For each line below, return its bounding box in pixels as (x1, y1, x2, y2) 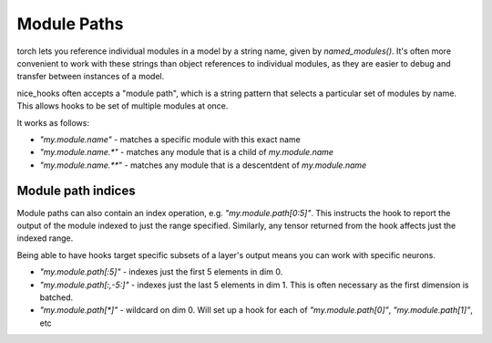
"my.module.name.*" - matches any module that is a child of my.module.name (39, 147, 334, 158)
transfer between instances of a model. (16, 71, 165, 82)
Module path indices (16, 183, 136, 199)
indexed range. (16, 233, 74, 244)
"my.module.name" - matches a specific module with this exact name (39, 133, 301, 145)
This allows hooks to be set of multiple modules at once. (16, 100, 229, 111)
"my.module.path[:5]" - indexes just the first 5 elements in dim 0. (39, 266, 283, 277)
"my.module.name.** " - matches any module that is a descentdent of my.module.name (39, 160, 367, 171)
